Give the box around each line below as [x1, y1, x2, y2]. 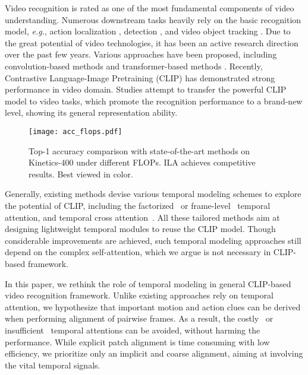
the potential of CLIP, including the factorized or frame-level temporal [5, 199, 271, 211]
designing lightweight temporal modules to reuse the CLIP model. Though [5, 223, 276, 235]
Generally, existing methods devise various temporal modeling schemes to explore [5, 188, 301, 200]
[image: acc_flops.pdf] [29, 127, 122, 136]
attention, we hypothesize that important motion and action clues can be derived [5, 300, 301, 313]
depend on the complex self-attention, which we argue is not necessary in [5, 246, 271, 258]
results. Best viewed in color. [29, 167, 133, 180]
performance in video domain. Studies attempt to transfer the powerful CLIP [5, 83, 287, 96]
